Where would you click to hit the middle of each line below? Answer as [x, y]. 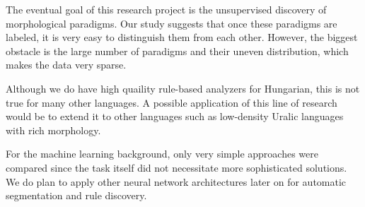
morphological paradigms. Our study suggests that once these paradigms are [172, 23]
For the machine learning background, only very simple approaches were [162, 154]
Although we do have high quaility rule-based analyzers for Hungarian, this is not [183, 88]
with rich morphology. [53, 130]
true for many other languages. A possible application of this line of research [172, 102]
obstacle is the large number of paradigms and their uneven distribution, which [177, 51]
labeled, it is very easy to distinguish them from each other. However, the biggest [182, 37]
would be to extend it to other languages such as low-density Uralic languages [175, 116]
